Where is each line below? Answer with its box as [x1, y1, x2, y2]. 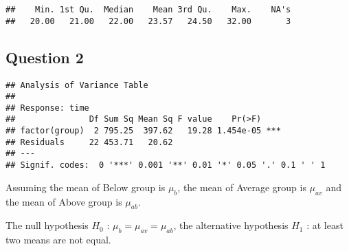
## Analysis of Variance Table [5, 80, 148, 90]
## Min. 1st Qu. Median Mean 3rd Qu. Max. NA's [5, 5, 291, 14]
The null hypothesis [5, 218, 89, 232]
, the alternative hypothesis [173, 218, 289, 232]
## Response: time [5, 102, 89, 113]
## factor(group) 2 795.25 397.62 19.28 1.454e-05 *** [5, 126, 281, 136]
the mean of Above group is [5, 194, 122, 208]
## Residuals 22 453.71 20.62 [5, 137, 173, 147]
